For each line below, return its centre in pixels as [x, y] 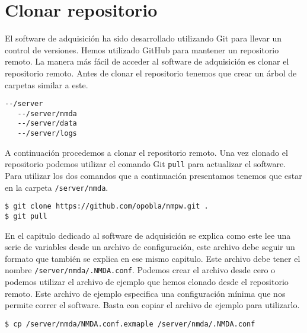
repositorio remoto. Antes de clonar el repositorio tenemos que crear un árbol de [151, 73]
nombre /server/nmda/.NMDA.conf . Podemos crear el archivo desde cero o [140, 270]
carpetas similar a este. [47, 84]
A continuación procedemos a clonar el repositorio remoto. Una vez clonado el [146, 152]
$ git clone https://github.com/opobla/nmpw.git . [107, 206]
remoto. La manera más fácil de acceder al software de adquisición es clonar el [147, 61]
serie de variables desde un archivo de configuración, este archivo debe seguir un [150, 247]
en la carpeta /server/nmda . [57, 187]
